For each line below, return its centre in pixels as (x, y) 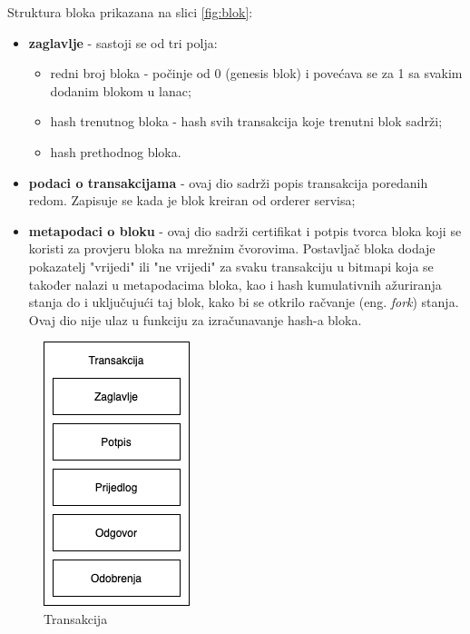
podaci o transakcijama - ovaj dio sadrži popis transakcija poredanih (228, 182)
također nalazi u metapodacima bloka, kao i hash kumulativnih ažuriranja (235, 284)
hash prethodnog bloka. (116, 151)
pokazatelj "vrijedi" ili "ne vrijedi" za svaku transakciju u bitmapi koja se (231, 266)
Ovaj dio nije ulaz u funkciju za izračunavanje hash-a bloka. (195, 319)
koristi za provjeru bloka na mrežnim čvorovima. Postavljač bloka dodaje (232, 248)
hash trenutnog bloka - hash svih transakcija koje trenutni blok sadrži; (246, 121)
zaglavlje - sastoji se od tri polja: (123, 42)
